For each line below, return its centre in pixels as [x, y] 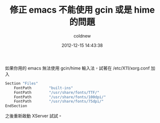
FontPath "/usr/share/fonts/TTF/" [57, 92]
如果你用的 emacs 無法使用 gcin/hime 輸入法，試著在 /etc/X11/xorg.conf [78, 68]
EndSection [16, 106]
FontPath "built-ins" [44, 88]
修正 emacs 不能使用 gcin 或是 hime [82, 10]
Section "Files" [22, 83]
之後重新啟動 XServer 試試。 [34, 116]
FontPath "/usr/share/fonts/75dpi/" [59, 102]
